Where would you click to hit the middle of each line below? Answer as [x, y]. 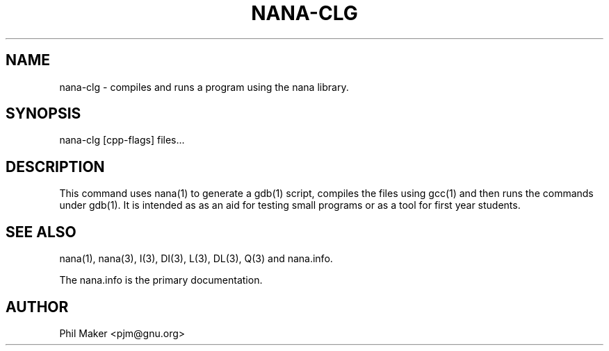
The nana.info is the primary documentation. [161, 280]
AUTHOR [37, 307]
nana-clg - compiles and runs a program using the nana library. [204, 87]
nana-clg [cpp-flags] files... [122, 140]
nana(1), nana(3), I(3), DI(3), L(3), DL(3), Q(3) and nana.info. [196, 259]
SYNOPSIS [43, 114]
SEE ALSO [41, 232]
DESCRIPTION [55, 166]
